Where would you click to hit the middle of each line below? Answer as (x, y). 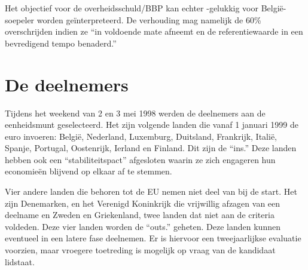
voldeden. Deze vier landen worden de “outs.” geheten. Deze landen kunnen (143, 226)
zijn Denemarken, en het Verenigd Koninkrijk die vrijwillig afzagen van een (143, 203)
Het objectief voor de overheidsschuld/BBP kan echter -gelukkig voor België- (146, 8)
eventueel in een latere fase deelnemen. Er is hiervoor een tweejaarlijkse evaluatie (153, 238)
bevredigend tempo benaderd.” (61, 43)
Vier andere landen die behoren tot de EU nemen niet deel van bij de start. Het (151, 191)
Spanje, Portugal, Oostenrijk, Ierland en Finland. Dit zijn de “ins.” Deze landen (151, 148)
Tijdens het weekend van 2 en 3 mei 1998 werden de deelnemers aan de (135, 113)
